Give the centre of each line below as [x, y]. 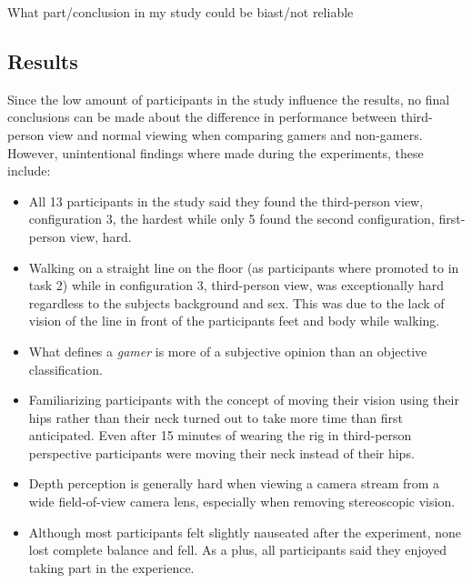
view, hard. [100, 236]
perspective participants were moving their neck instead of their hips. [221, 452]
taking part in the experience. [111, 567]
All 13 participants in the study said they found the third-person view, [226, 201]
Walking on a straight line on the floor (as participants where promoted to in [244, 267]
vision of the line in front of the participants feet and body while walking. [234, 321]
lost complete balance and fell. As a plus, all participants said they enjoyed [238, 550]
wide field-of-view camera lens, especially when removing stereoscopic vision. [242, 502]
